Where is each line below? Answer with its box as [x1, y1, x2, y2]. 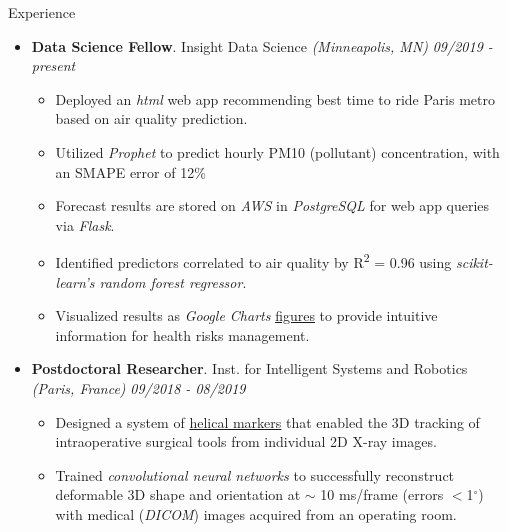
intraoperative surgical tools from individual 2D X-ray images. [55, 431, 437, 452]
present [31, 55, 76, 76]
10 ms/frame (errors [320, 484, 444, 505]
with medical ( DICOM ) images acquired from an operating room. [55, 503, 457, 524]
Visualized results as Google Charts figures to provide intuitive [55, 305, 438, 326]
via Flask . [55, 214, 115, 235]
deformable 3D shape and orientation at [55, 484, 301, 505]
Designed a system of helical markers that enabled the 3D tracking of [55, 411, 480, 432]
